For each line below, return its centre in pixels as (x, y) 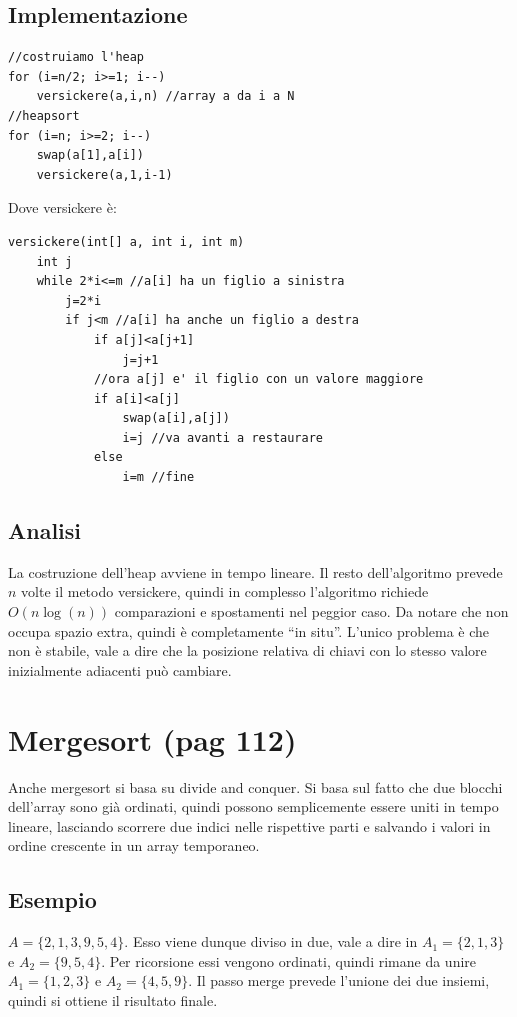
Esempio (52, 899)
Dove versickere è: (62, 207)
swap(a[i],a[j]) (176, 418)
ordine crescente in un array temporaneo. (134, 845)
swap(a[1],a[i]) (90, 155)
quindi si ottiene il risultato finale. (113, 999)
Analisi (45, 530)
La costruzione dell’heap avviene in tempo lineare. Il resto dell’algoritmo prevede (255, 571)
